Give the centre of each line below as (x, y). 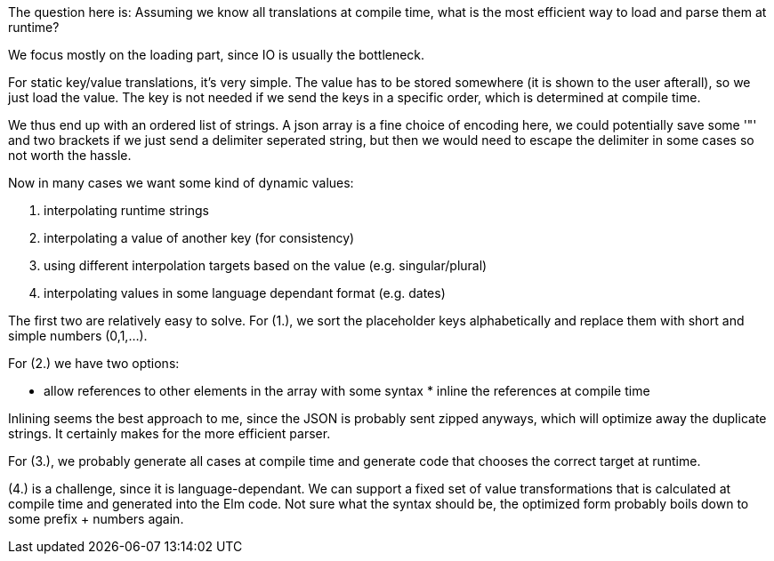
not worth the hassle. (70, 155)
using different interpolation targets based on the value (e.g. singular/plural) (266, 265)
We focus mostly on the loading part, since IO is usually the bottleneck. (217, 55)
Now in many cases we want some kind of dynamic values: (181, 183)
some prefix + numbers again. (96, 519)
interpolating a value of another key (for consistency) (199, 238)
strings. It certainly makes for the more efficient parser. (169, 433)
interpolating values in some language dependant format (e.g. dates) (245, 293)
